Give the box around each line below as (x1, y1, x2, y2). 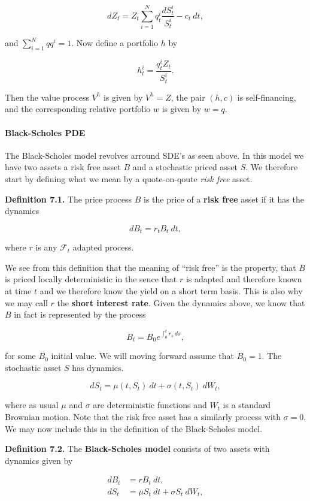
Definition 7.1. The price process (5, 192, 132, 205)
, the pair (171, 90, 205, 103)
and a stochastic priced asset (132, 161, 238, 173)
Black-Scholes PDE (5, 126, 86, 138)
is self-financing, (237, 90, 296, 103)
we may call (5, 296, 48, 309)
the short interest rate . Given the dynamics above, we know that (57, 296, 305, 309)
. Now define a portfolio (71, 37, 158, 49)
